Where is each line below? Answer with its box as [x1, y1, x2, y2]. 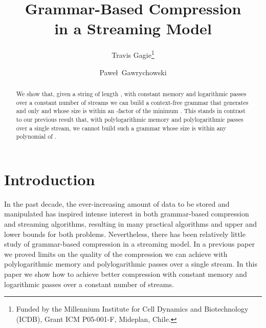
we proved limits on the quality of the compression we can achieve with [4, 248, 228, 259]
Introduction [4, 168, 95, 189]
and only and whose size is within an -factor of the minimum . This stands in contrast [16, 106, 246, 115]
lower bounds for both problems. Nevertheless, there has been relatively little [4, 228, 246, 239]
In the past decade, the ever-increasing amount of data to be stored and [4, 198, 230, 209]
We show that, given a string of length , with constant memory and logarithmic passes [16, 89, 247, 98]
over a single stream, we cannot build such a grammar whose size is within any [16, 123, 227, 132]
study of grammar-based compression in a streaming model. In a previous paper [4, 238, 255, 249]
